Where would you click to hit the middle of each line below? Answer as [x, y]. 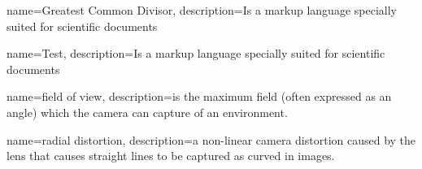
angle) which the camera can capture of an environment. [147, 112]
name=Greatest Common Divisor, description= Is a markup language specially [202, 10]
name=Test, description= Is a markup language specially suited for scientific [196, 53]
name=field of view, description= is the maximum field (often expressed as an [199, 96]
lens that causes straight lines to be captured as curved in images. [171, 156]
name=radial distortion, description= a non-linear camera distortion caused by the [211, 139]
